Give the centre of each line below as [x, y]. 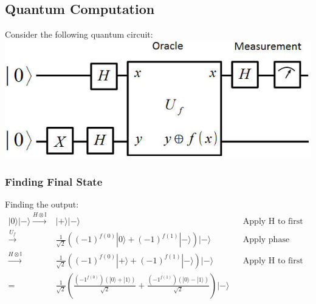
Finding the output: [42, 204]
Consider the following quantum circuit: [79, 34]
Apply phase [266, 240]
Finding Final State [54, 182]
